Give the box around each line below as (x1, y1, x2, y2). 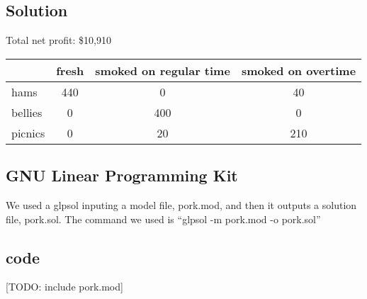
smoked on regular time (95, 62, 230, 79)
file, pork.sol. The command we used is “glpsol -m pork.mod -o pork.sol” (6, 211, 321, 226)
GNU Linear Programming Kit (6, 164, 238, 186)
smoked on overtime (241, 62, 356, 79)
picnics (11, 124, 45, 141)
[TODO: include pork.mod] (6, 279, 123, 294)
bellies (11, 103, 43, 120)
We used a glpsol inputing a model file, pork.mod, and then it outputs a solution (6, 198, 357, 212)
